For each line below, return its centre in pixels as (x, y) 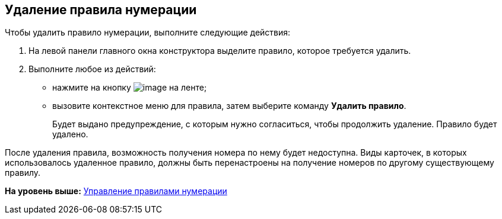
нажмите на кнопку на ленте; (130, 88)
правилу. (23, 173)
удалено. (70, 134)
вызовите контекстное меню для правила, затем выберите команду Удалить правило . (229, 106)
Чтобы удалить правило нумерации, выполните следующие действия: (148, 33)
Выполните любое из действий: (92, 69)
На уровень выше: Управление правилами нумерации (116, 191)
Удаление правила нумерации (101, 10)
